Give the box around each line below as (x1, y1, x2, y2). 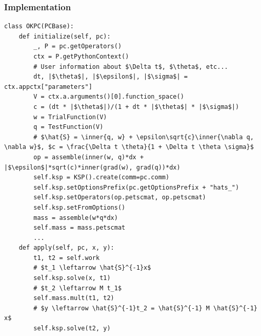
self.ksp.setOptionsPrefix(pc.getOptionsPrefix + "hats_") (33, 183, 239, 191)
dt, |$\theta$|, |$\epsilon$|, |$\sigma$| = (33, 73, 188, 81)
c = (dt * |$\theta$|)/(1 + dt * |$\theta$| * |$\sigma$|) (33, 103, 239, 110)
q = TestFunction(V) (33, 123, 104, 131)
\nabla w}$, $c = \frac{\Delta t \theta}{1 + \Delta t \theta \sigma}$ (4, 143, 254, 151)
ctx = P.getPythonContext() (33, 53, 129, 60)
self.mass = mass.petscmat (33, 224, 126, 232)
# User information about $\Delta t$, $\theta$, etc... (33, 63, 228, 70)
